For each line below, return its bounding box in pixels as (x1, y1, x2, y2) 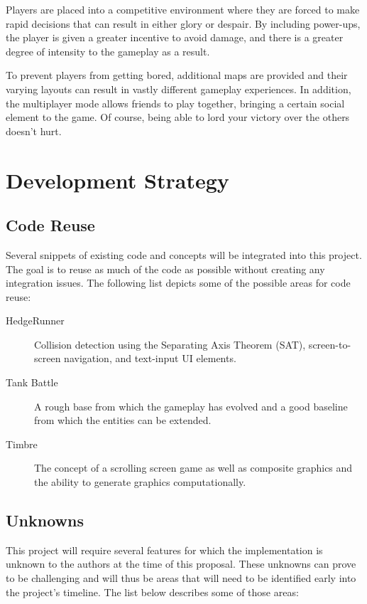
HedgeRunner (6, 313, 65, 328)
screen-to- (308, 337, 351, 351)
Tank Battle (6, 375, 58, 390)
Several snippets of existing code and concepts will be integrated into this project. (6, 247, 362, 262)
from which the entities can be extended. (34, 413, 212, 428)
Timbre (6, 436, 38, 451)
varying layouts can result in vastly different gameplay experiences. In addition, (6, 81, 351, 96)
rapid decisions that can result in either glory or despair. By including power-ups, (6, 16, 361, 31)
